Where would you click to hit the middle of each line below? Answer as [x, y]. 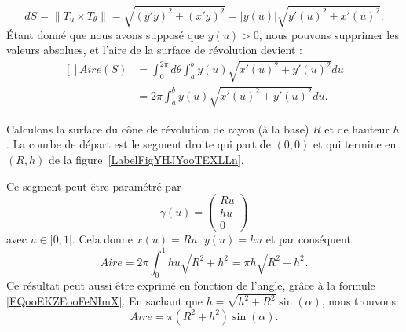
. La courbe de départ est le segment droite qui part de [139, 144]
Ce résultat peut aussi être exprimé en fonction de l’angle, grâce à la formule [191, 285]
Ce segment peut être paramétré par [94, 186]
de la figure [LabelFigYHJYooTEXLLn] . [146, 160]
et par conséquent [308, 239]
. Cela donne [102, 239]
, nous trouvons [359, 301]
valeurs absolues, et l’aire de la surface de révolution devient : [154, 50]
